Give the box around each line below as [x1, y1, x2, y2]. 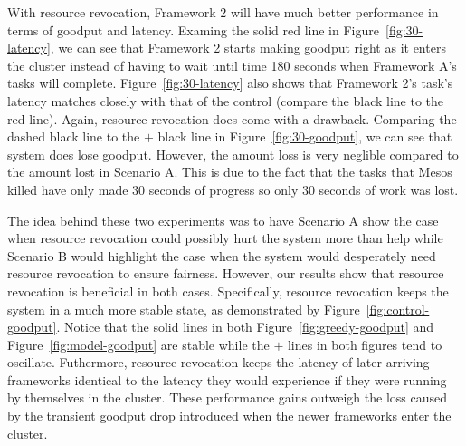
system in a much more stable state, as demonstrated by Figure [7, 299, 360, 318]
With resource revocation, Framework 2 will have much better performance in [7, 3, 439, 21]
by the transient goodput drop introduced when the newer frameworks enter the [7, 406, 452, 425]
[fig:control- [366, 299, 430, 318]
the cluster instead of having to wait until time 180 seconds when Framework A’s [7, 55, 457, 74]
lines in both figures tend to [287, 334, 442, 354]
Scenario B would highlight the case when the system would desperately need [7, 246, 436, 265]
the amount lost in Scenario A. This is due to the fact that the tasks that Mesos [7, 162, 452, 181]
